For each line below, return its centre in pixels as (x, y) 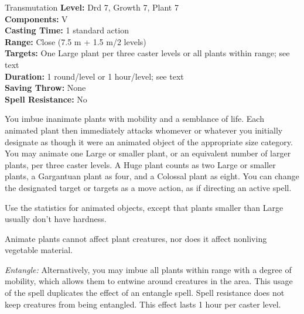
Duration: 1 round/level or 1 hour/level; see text (94, 76)
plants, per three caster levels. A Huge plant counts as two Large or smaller (140, 164)
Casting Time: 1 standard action (67, 30)
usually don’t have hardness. (56, 219)
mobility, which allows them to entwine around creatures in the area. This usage (149, 281)
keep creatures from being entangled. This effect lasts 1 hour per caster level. (143, 304)
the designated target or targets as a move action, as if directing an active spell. (148, 187)
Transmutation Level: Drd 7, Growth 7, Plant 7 (92, 7)
